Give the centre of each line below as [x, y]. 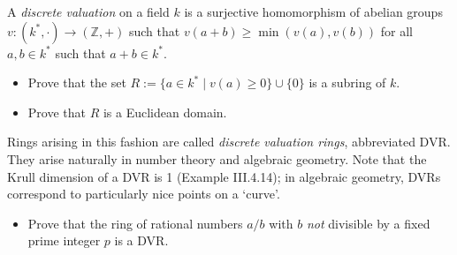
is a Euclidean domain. [165, 112]
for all [396, 30]
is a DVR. [141, 240]
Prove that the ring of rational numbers [135, 223]
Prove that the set [77, 82]
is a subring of [347, 82]
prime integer [64, 240]
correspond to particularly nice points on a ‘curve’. [144, 194]
